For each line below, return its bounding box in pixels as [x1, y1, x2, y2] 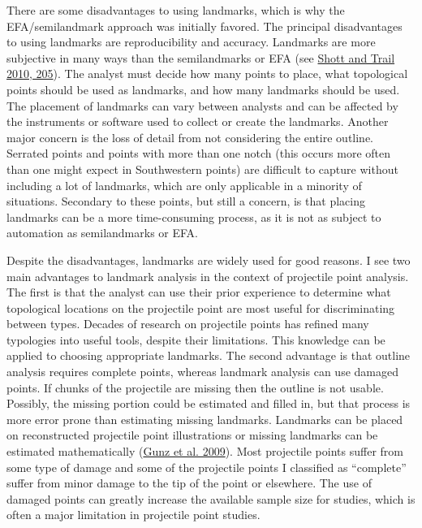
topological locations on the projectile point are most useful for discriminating [6, 299, 395, 316]
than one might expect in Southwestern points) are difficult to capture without [6, 160, 398, 177]
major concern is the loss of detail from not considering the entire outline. [6, 128, 374, 145]
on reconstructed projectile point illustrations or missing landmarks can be [6, 426, 378, 444]
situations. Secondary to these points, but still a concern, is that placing [6, 193, 365, 210]
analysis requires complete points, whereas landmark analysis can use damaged [6, 363, 398, 380]
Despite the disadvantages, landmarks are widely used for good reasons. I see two [6, 251, 411, 268]
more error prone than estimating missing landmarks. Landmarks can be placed [6, 410, 403, 427]
